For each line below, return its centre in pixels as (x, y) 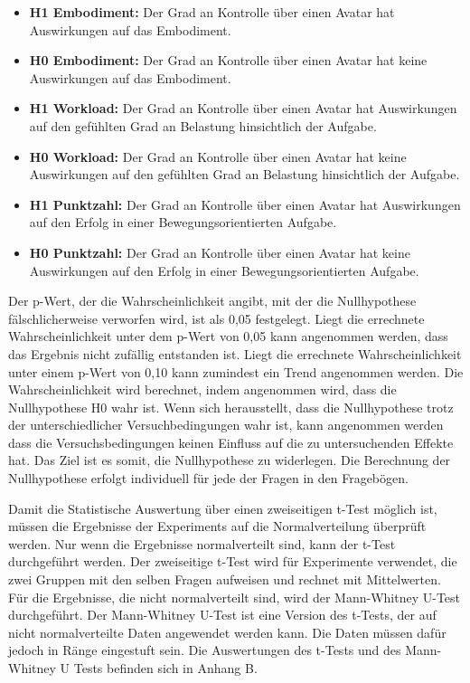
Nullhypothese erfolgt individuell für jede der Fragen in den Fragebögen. (208, 478)
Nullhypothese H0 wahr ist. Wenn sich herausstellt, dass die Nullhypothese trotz (231, 407)
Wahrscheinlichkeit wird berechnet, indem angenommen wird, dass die (202, 389)
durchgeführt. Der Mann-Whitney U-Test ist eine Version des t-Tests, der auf (222, 615)
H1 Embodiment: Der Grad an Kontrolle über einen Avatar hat (212, 12)
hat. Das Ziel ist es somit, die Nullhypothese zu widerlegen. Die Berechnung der (230, 460)
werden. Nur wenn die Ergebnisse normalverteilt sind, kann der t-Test (202, 543)
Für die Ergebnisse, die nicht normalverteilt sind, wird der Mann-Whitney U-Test (235, 597)
